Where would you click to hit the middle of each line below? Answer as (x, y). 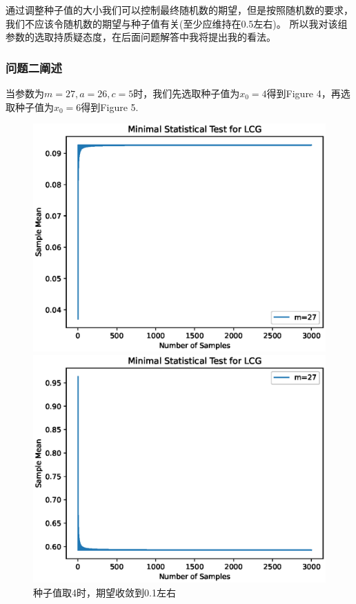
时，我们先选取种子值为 (187, 93)
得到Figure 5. (110, 107)
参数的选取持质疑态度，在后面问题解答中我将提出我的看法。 (141, 37)
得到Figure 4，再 (304, 93)
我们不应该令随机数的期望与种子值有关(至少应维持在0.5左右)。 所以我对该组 (177, 23)
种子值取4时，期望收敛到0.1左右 (105, 593)
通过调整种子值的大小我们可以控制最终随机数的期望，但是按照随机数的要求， (179, 10)
